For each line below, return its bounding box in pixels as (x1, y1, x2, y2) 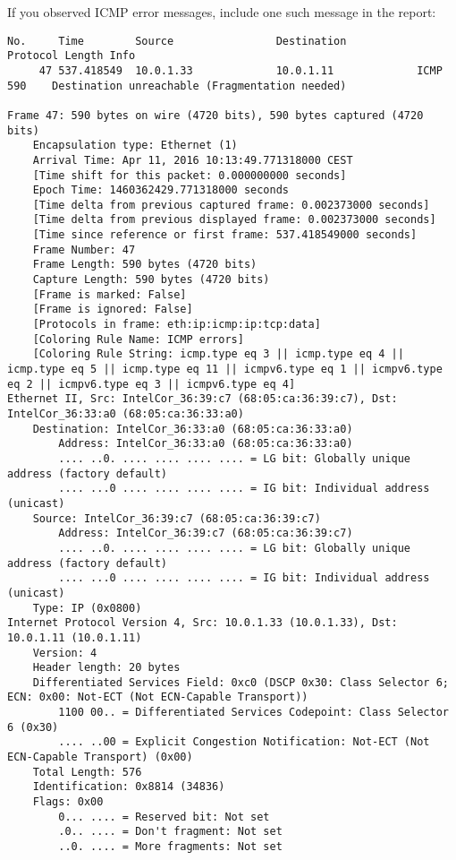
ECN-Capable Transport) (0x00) (7, 751, 193, 764)
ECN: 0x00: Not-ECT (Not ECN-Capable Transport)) (7, 691, 308, 704)
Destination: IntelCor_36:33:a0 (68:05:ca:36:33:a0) (32, 422, 353, 435)
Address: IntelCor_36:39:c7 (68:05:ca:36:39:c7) (58, 527, 353, 540)
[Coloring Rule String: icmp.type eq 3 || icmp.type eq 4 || (32, 348, 404, 361)
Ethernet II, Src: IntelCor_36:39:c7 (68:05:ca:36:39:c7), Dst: (7, 392, 398, 406)
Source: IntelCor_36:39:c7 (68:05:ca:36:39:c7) (32, 512, 321, 525)
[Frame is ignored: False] (32, 303, 193, 316)
